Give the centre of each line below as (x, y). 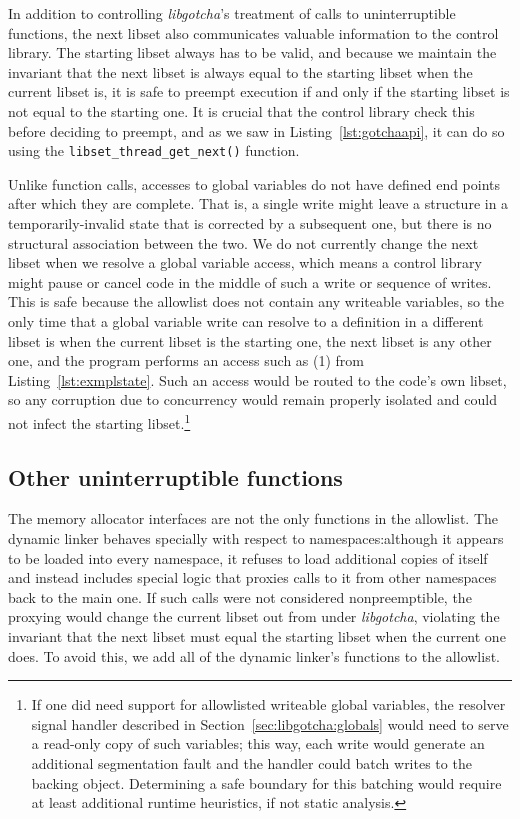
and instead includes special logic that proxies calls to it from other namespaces (252, 577)
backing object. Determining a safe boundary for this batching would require (266, 782)
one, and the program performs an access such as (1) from (186, 360)
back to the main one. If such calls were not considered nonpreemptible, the (240, 596)
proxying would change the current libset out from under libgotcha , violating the (254, 616)
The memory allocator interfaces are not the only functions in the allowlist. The (253, 518)
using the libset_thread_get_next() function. (154, 150)
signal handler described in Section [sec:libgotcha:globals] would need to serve (270, 723)
